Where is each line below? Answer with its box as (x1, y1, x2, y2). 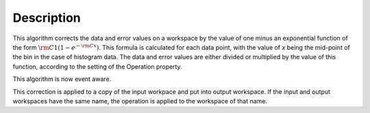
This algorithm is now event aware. (12, 75, 112, 83)
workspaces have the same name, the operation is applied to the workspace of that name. (12, 97, 267, 105)
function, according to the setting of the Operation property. (12, 62, 183, 71)
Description (12, 10, 82, 25)
